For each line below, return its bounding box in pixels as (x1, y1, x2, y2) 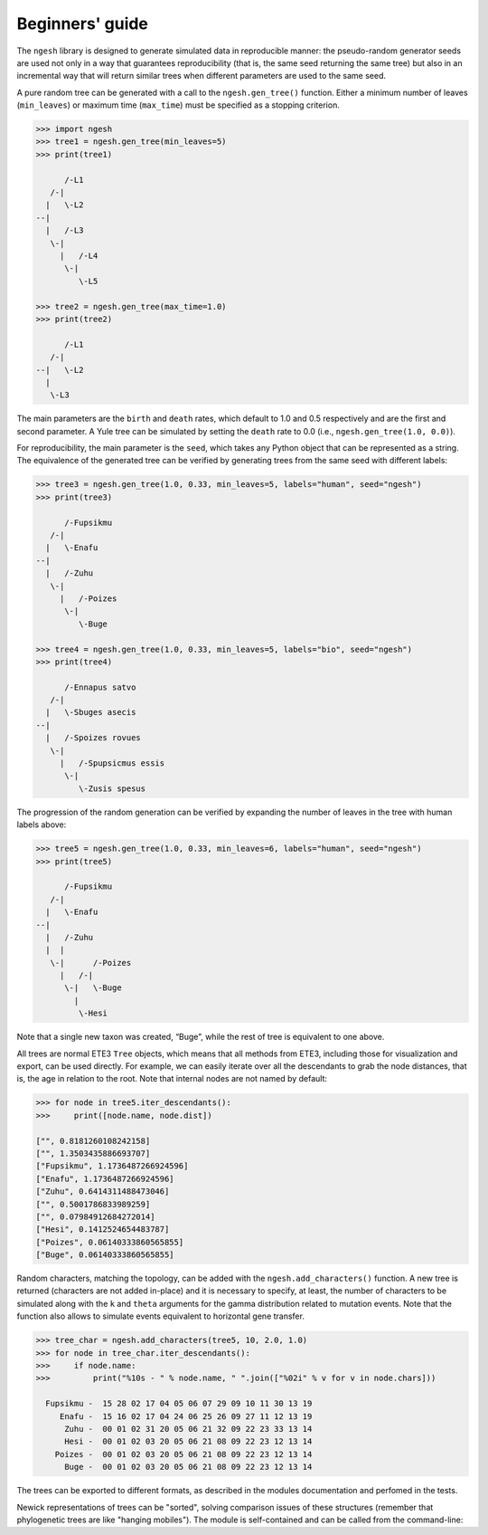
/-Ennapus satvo (64, 682, 136, 692)
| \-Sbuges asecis (45, 707, 136, 718)
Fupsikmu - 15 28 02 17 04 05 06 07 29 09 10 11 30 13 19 (45, 1398, 313, 1409)
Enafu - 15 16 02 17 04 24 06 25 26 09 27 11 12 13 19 (59, 1411, 313, 1421)
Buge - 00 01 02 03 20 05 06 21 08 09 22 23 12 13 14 (64, 1462, 313, 1473)
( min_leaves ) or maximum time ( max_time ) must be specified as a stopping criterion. (16, 100, 341, 110)
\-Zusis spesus (78, 783, 146, 794)
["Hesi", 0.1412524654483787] (35, 1225, 170, 1235)
